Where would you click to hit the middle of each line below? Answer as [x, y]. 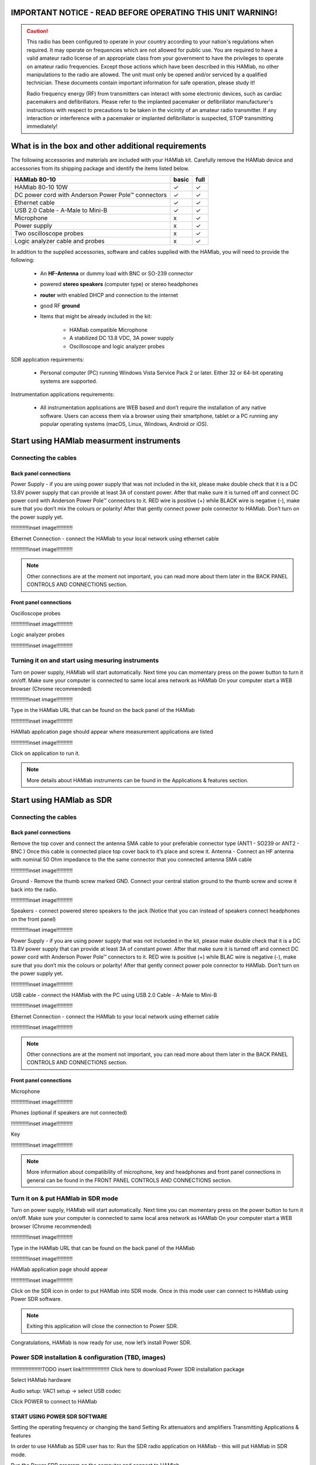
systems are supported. [69, 381]
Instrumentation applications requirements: [63, 394]
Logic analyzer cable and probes [59, 241]
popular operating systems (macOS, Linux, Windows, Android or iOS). [124, 424]
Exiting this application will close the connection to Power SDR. [102, 1326]
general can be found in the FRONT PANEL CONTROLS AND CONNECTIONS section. [129, 1180]
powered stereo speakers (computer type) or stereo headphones [119, 284]
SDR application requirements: [47, 359]
